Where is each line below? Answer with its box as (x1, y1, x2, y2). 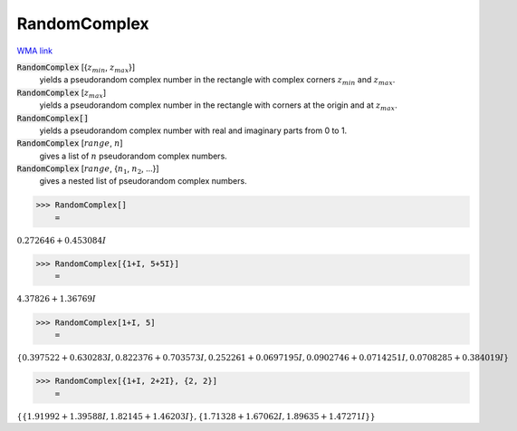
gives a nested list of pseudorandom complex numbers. (39, 176, 248, 187)
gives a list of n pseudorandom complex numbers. (39, 150, 228, 161)
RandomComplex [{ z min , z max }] (16, 62, 136, 74)
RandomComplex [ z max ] (16, 87, 107, 100)
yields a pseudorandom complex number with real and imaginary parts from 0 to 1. (39, 125, 348, 136)
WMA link (16, 45, 53, 56)
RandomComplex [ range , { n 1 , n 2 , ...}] (16, 163, 159, 176)
